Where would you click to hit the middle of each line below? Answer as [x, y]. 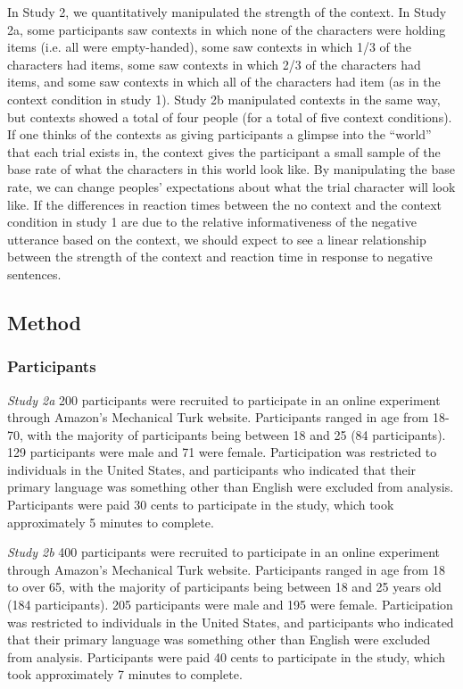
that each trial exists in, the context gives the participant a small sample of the [224, 151]
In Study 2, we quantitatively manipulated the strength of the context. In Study [227, 12]
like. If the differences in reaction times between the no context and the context [225, 204]
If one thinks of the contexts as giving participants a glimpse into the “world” [219, 134]
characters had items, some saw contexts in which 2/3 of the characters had [214, 64]
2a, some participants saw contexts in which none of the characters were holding [227, 29]
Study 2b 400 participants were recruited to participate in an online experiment [223, 552]
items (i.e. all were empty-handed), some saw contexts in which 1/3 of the [209, 47]
